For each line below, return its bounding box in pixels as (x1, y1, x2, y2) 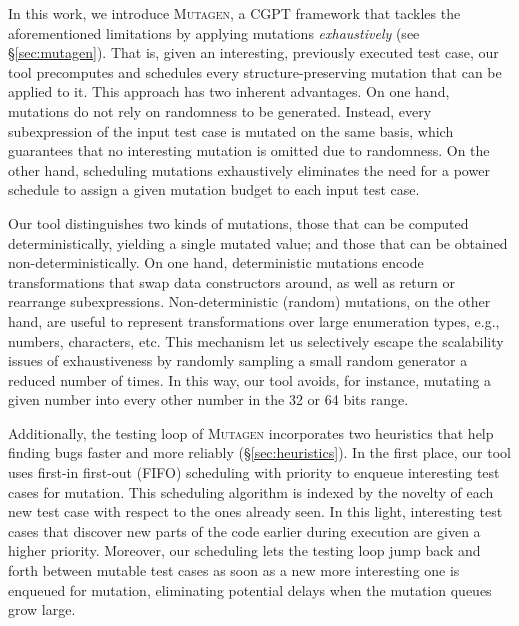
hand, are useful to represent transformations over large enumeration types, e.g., (8, 310, 500, 331)
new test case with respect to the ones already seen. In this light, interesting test (8, 501, 503, 522)
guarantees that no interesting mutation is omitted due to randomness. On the (8, 140, 490, 161)
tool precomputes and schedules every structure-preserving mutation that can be (8, 61, 502, 82)
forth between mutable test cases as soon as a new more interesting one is (8, 560, 460, 581)
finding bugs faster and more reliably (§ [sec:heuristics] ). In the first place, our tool (8, 442, 511, 463)
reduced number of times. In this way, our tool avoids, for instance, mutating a (8, 369, 492, 390)
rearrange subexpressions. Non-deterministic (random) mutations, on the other (8, 291, 491, 312)
